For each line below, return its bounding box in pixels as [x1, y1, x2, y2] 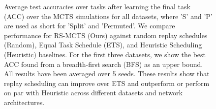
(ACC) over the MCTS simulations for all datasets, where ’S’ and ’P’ [4, 11, 213, 21]
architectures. [4, 97, 45, 107]
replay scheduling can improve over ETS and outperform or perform [4, 78, 210, 88]
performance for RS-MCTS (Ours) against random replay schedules [4, 30, 208, 40]
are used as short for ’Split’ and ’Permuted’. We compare [4, 21, 175, 31]
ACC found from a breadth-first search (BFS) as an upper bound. [4, 59, 203, 69]
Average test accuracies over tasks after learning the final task [4, 1, 190, 11]
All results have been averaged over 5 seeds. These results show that [4, 68, 210, 79]
